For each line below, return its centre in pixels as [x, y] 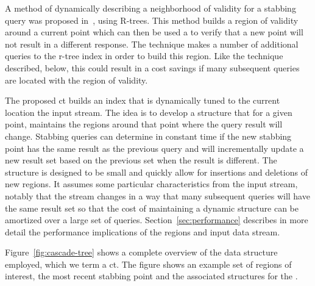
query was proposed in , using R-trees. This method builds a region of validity [152, 20]
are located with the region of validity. [76, 80]
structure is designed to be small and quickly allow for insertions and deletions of [156, 172]
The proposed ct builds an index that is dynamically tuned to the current [143, 100]
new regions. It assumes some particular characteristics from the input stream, [151, 184]
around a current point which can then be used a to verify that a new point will [154, 32]
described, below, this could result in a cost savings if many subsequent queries [152, 67]
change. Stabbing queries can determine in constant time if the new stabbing [148, 136]
